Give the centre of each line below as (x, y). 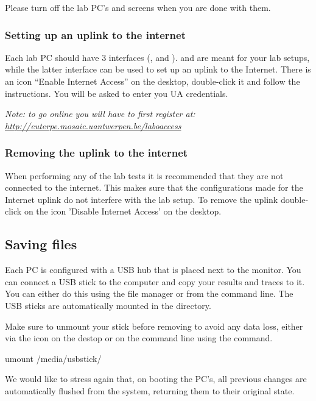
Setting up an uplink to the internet (95, 34)
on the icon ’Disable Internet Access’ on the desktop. (123, 211)
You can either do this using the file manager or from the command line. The (149, 293)
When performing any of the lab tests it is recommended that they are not (144, 175)
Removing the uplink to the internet (97, 153)
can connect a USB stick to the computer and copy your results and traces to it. (155, 281)
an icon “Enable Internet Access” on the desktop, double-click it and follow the (153, 81)
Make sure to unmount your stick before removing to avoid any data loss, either (154, 326)
